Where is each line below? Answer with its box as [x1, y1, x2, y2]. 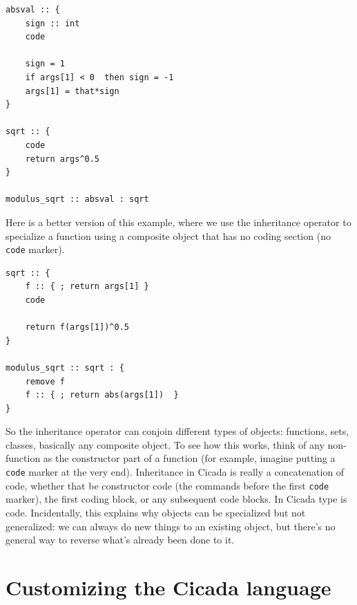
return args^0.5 [25, 153, 100, 164]
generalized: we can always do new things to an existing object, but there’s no [6, 519, 336, 533]
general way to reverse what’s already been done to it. [6, 532, 235, 547]
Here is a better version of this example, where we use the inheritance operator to [6, 214, 351, 229]
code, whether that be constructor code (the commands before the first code [6, 478, 329, 492]
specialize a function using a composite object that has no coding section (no [6, 228, 331, 243]
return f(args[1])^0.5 [25, 322, 129, 333]
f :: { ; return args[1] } [25, 281, 149, 292]
